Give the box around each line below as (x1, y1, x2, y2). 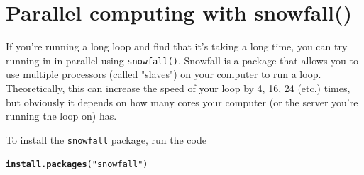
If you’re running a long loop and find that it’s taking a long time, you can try (6, 39, 348, 54)
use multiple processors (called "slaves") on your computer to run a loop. (6, 67, 321, 81)
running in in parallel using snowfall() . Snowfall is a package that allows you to (6, 52, 359, 67)
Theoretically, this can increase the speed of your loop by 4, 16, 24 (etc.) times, (6, 80, 351, 95)
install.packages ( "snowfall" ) (6, 159, 148, 170)
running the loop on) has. (6, 108, 117, 123)
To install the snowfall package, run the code (6, 132, 206, 147)
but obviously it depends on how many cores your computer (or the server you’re (6, 94, 358, 109)
